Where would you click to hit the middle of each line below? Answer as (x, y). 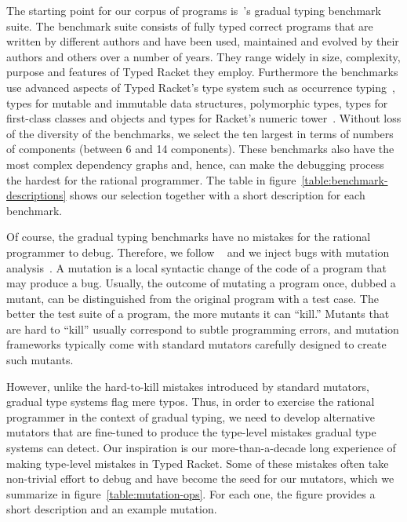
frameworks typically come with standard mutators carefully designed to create (196, 344)
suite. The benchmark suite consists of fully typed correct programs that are (190, 26)
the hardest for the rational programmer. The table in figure (151, 179)
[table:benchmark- (345, 179)
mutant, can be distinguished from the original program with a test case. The (193, 298)
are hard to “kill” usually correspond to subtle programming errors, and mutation (203, 329)
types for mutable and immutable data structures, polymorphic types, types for (197, 102)
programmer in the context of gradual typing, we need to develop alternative (191, 416)
